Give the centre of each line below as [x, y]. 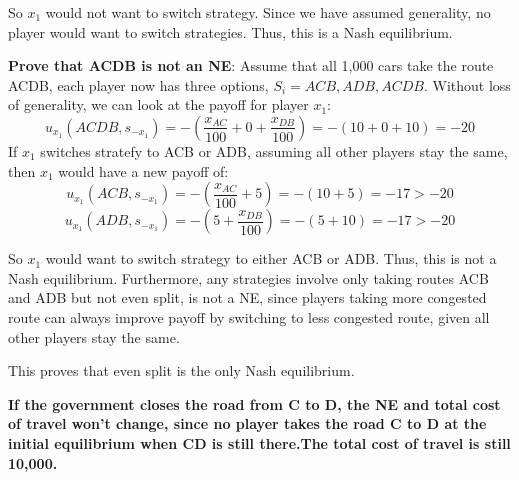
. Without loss [467, 84]
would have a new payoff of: [143, 170]
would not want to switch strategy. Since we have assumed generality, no [268, 12]
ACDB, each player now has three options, [138, 84]
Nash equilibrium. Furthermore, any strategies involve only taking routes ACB [248, 277]
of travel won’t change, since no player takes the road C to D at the [247, 423]
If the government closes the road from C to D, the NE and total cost [254, 403]
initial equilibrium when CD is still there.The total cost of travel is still [259, 442]
